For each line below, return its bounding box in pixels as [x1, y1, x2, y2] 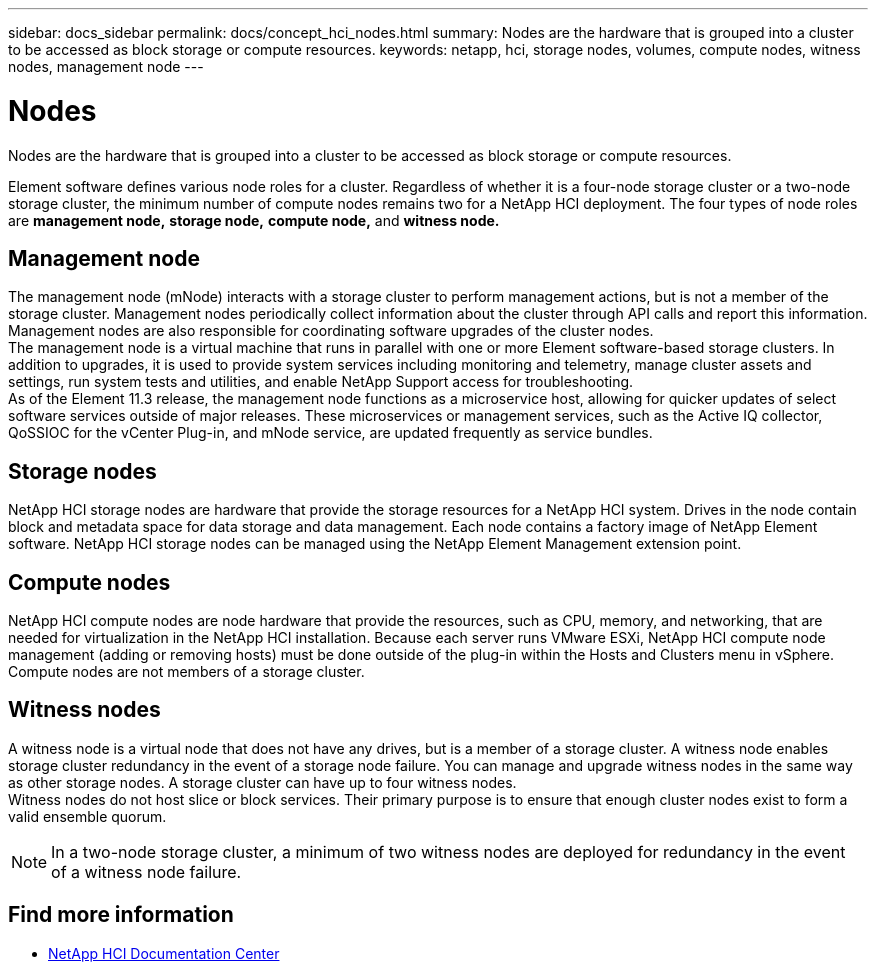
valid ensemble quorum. [8, 807, 167, 825]
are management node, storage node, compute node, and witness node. [8, 211, 500, 229]
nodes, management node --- [8, 58, 204, 75]
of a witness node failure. [51, 861, 242, 882]
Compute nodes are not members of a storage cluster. [8, 663, 365, 681]
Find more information [8, 902, 234, 928]
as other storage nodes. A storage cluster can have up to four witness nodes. [8, 773, 517, 791]
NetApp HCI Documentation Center [48, 944, 280, 962]
